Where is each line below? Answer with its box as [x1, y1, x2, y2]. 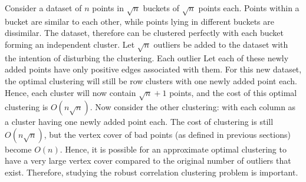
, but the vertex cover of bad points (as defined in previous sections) [44, 128, 291, 140]
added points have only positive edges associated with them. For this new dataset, [5, 63, 302, 75]
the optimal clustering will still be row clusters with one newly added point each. [5, 74, 297, 87]
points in [92, 2, 124, 14]
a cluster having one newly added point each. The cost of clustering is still [5, 115, 274, 128]
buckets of [143, 2, 180, 14]
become [5, 143, 32, 155]
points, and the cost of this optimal [169, 86, 297, 98]
